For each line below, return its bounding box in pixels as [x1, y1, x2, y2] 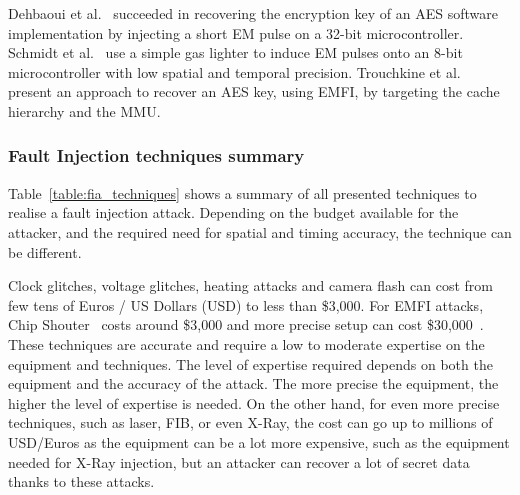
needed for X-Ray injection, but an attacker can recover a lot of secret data [8, 451, 470, 472]
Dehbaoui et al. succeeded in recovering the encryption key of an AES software [8, 3, 498, 23]
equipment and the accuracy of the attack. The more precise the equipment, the [8, 373, 499, 394]
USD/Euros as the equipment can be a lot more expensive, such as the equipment [8, 431, 510, 452]
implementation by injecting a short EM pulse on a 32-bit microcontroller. [8, 22, 464, 43]
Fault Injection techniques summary [8, 143, 305, 168]
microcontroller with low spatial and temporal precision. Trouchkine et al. [8, 61, 461, 82]
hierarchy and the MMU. [8, 100, 161, 121]
